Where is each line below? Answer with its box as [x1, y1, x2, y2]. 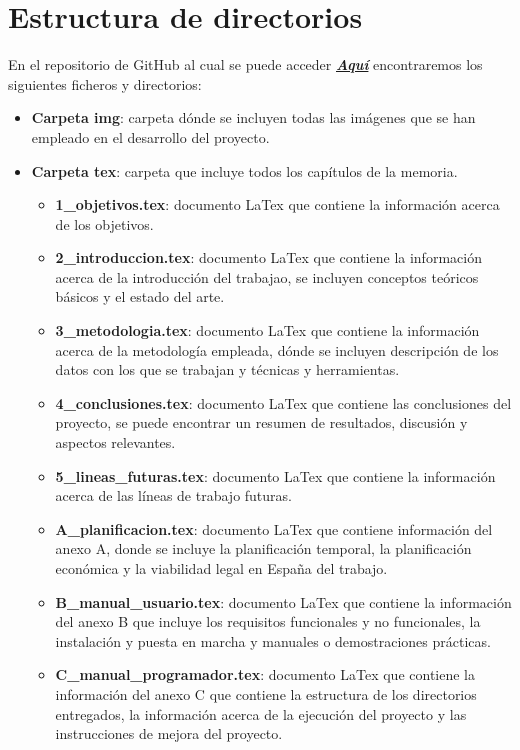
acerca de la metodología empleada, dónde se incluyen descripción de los [55, 339, 499, 360]
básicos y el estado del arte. [55, 286, 225, 307]
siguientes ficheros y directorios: [8, 73, 202, 94]
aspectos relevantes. [55, 432, 176, 453]
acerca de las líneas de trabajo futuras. [55, 485, 292, 506]
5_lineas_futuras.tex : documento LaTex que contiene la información [55, 465, 496, 486]
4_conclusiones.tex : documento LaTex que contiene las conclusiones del [55, 392, 512, 413]
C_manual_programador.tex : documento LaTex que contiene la [55, 664, 475, 685]
